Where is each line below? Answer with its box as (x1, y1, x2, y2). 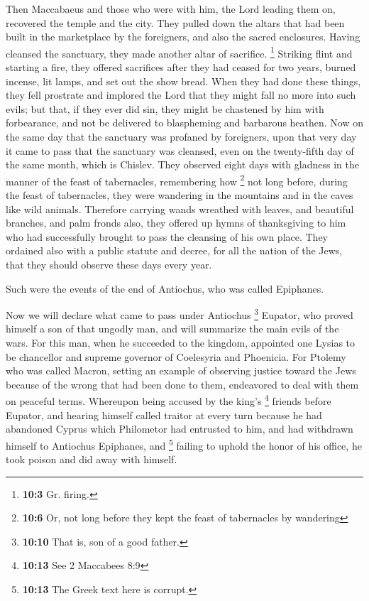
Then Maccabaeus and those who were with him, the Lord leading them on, (6, 1, 336, 16)
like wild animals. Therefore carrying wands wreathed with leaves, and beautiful (6, 201, 354, 216)
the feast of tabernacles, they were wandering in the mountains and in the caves (6, 188, 353, 202)
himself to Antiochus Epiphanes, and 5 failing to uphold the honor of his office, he (6, 435, 362, 453)
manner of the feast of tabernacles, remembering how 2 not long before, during (6, 171, 348, 188)
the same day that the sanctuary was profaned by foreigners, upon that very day (6, 129, 357, 144)
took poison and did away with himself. (6, 452, 177, 467)
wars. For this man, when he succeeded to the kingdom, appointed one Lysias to (6, 335, 355, 350)
